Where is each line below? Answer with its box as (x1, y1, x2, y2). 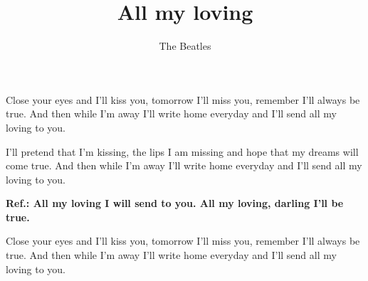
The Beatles (159, 38, 211, 53)
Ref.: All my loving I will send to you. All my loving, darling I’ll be (6, 196, 344, 211)
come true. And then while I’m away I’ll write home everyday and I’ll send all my (6, 158, 362, 173)
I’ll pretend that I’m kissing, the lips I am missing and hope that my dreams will (6, 144, 359, 159)
